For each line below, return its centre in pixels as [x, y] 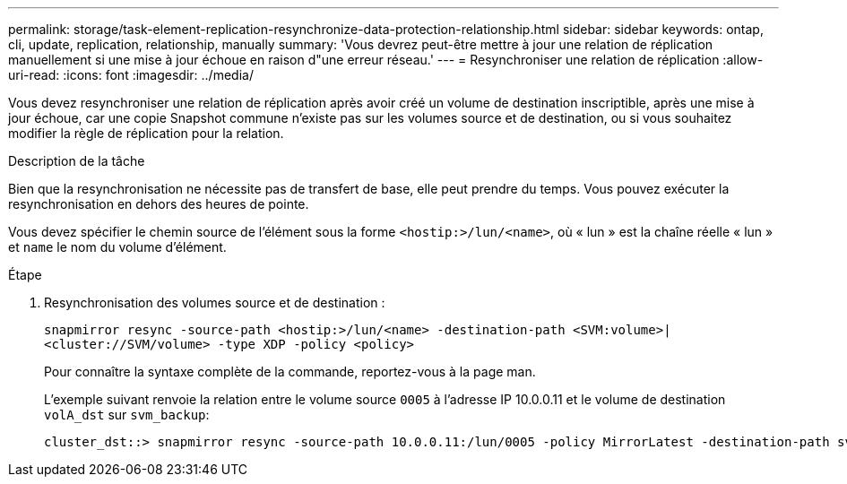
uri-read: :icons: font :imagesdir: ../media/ [131, 75]
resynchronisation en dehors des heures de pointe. [159, 204]
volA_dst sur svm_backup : [127, 415]
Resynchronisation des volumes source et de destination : [215, 302]
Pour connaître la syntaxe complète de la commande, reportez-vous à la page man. [290, 372]
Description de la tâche [77, 161]
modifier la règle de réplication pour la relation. [146, 133]
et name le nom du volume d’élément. [117, 247]
